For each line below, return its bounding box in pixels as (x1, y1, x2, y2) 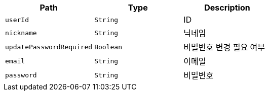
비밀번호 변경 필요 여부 (183, 42, 265, 52)
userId (5, 16, 29, 24)
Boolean (94, 43, 122, 51)
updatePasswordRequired (5, 43, 93, 51)
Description (204, 3, 250, 13)
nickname (5, 29, 37, 37)
